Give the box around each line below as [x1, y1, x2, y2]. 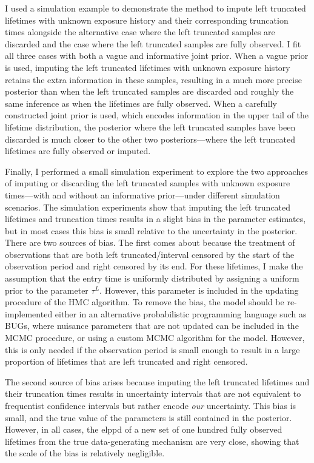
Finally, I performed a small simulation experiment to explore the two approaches [5, 164, 308, 177]
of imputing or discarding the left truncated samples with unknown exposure [5, 177, 290, 189]
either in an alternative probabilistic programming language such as [55, 307, 307, 320]
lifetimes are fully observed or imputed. [5, 144, 151, 157]
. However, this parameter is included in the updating [99, 283, 299, 296]
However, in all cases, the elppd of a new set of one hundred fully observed [5, 423, 282, 436]
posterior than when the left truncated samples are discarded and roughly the [5, 85, 294, 98]
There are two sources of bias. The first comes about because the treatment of [5, 236, 295, 249]
